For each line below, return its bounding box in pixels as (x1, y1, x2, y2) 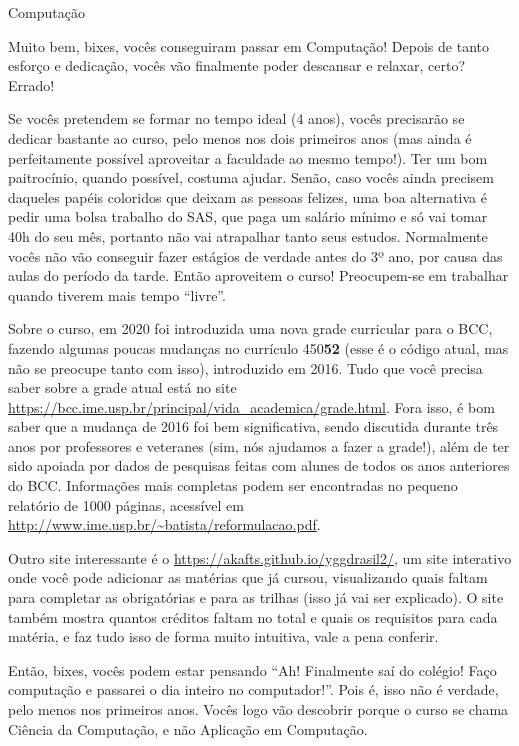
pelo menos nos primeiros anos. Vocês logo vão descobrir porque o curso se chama (8, 699, 509, 719)
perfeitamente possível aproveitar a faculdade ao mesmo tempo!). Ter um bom (8, 147, 488, 168)
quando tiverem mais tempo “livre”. (8, 284, 226, 305)
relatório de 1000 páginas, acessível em (8, 494, 244, 515)
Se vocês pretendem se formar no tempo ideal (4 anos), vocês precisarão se (8, 108, 465, 129)
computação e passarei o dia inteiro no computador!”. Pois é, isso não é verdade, (8, 679, 499, 700)
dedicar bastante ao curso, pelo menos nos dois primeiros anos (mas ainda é (8, 127, 472, 148)
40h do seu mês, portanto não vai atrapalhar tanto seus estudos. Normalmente (8, 225, 488, 246)
